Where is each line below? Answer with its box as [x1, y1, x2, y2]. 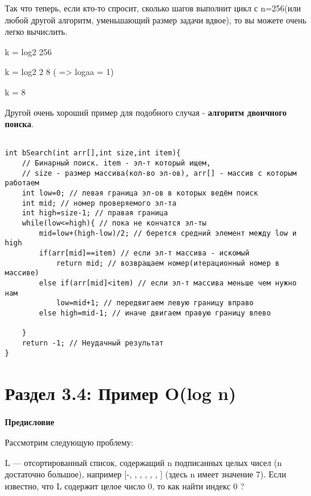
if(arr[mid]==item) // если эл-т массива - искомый [39, 248, 250, 257]
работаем [5, 179, 40, 188]
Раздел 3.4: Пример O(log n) [5, 381, 236, 405]
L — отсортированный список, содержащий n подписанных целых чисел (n [5, 456, 282, 468]
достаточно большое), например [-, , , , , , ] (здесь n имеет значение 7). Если [5, 468, 286, 480]
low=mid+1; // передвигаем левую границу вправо [56, 299, 254, 308]
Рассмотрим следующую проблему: [5, 435, 134, 448]
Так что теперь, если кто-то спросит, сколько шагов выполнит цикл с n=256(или [5, 2, 301, 14]
